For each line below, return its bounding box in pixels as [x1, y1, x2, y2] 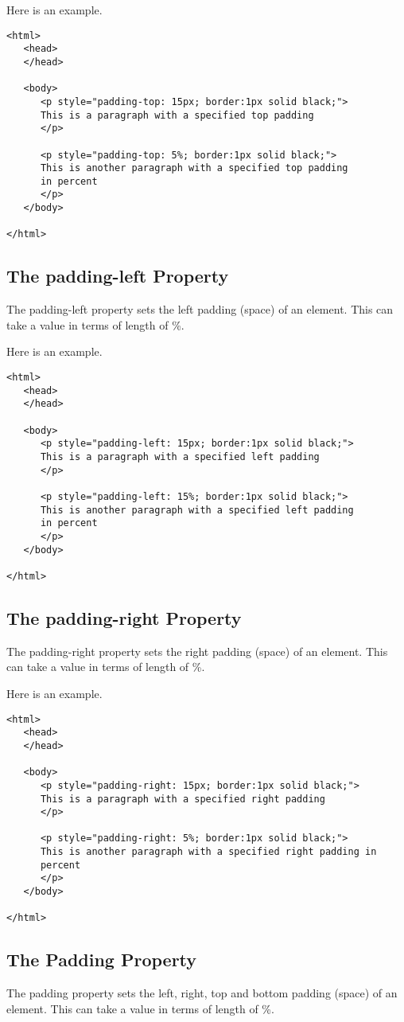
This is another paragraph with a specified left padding [40, 504, 354, 516]
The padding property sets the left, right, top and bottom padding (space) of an [6, 985, 398, 1001]
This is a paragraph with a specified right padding [40, 793, 325, 805]
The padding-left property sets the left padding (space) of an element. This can [6, 301, 394, 318]
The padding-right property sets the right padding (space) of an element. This [6, 642, 388, 659]
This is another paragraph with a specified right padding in [40, 846, 377, 858]
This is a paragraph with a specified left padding [40, 451, 320, 463]
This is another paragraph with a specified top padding [40, 162, 348, 174]
